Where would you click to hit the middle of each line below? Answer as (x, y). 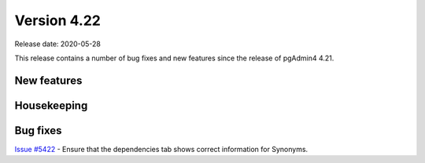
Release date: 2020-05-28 (58, 44)
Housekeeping (51, 105)
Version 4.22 (58, 20)
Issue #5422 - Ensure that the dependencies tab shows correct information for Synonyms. (161, 149)
